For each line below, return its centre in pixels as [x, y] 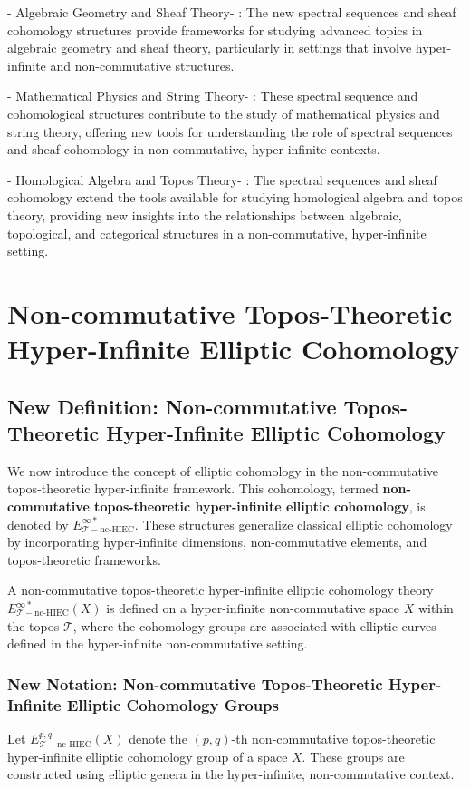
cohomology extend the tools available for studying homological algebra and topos [235, 197]
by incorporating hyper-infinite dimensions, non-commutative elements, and [217, 542]
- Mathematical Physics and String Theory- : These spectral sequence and [213, 96]
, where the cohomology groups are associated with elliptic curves [254, 625]
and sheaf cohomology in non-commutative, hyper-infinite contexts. [194, 149]
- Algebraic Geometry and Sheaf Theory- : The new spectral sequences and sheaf [232, 12]
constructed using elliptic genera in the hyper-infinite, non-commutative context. [231, 774]
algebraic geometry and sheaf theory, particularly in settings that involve [210, 48]
